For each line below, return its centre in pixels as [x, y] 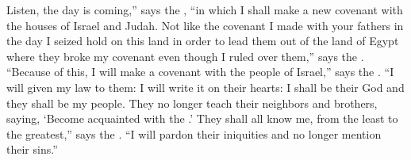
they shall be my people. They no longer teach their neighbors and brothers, [192, 103]
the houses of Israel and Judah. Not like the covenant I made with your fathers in [205, 25]
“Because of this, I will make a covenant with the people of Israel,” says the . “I [200, 72]
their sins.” [32, 149]
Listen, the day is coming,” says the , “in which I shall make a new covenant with [205, 10]
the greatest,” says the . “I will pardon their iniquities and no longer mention [194, 133]
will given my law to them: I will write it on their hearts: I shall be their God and [205, 87]
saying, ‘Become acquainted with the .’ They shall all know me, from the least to [202, 118]
